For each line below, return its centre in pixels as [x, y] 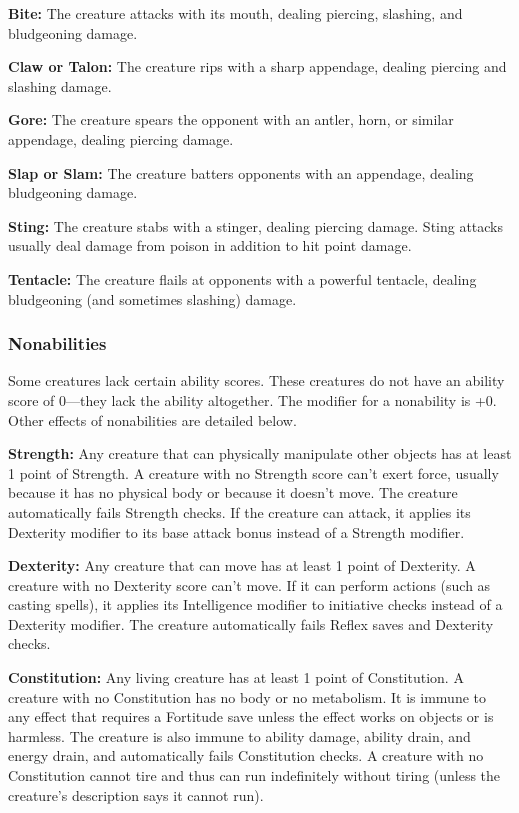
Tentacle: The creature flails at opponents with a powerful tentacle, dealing [242, 278]
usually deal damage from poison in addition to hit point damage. [210, 245]
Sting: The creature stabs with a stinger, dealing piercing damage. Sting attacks [256, 225]
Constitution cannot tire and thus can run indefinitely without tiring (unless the [254, 775]
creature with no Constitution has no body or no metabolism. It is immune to [247, 696]
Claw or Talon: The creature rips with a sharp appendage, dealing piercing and [257, 66]
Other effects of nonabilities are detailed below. [152, 419]
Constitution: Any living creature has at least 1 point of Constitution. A [236, 677]
